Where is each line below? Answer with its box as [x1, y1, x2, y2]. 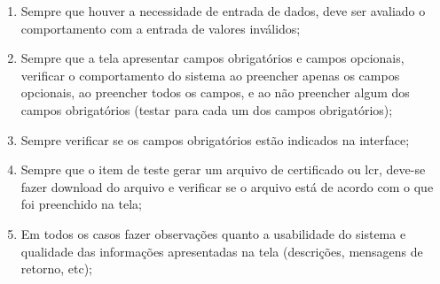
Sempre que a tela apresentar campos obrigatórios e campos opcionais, [20, 49, 405, 67]
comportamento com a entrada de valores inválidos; [20, 19, 301, 37]
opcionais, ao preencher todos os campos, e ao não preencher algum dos [20, 83, 410, 102]
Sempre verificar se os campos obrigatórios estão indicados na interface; [20, 130, 410, 149]
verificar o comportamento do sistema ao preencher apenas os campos [20, 65, 400, 84]
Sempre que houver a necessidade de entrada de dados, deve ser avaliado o [20, 2, 426, 19]
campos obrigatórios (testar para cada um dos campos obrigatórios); [20, 100, 393, 119]
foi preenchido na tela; [20, 195, 142, 213]
